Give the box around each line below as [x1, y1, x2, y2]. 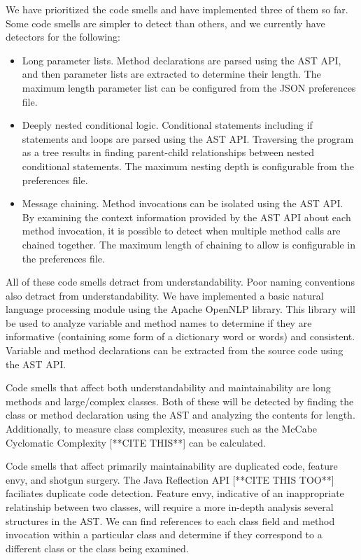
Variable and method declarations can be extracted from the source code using [6, 343, 344, 358]
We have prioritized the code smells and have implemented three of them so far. [6, 2, 348, 16]
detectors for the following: [6, 29, 120, 44]
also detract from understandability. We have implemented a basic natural [6, 288, 324, 302]
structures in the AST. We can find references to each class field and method [6, 513, 335, 528]
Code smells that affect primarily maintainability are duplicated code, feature [6, 458, 338, 473]
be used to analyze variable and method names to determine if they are [6, 315, 312, 330]
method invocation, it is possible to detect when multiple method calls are [22, 223, 341, 238]
